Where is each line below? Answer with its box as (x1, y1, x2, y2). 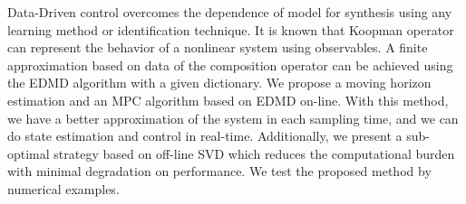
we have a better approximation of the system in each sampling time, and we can (7, 108, 459, 127)
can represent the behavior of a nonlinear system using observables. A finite (7, 38, 428, 57)
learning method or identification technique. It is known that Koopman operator (7, 20, 454, 39)
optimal (7, 144, 50, 162)
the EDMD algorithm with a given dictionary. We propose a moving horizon (7, 73, 432, 92)
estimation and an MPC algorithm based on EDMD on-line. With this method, (7, 90, 449, 109)
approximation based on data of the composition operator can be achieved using (7, 55, 453, 74)
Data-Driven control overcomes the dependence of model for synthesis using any (7, 3, 452, 21)
